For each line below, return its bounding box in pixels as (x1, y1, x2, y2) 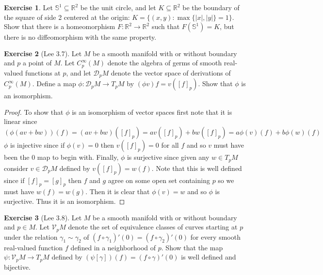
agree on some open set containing (108, 175, 210, 185)
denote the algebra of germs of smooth (107, 58, 222, 68)
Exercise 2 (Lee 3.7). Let (4, 48, 82, 58)
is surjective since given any (127, 152, 210, 162)
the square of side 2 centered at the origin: (4, 12, 130, 22)
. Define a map (32, 78, 76, 89)
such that (151, 21, 180, 31)
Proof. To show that (4, 107, 64, 117)
